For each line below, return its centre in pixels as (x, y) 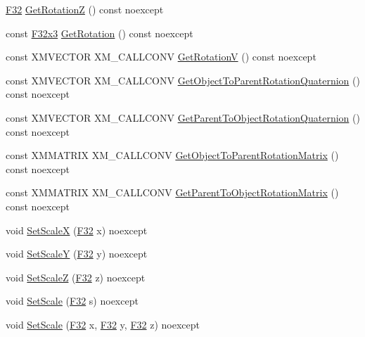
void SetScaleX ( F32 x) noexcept (77, 230)
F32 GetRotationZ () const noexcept (85, 9)
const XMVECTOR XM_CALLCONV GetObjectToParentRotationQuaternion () (183, 80)
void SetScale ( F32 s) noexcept (72, 301)
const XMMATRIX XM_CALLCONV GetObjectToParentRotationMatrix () (172, 155)
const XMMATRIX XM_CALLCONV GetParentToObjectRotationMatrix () (172, 192)
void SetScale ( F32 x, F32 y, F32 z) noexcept (103, 324)
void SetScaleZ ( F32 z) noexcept (76, 277)
